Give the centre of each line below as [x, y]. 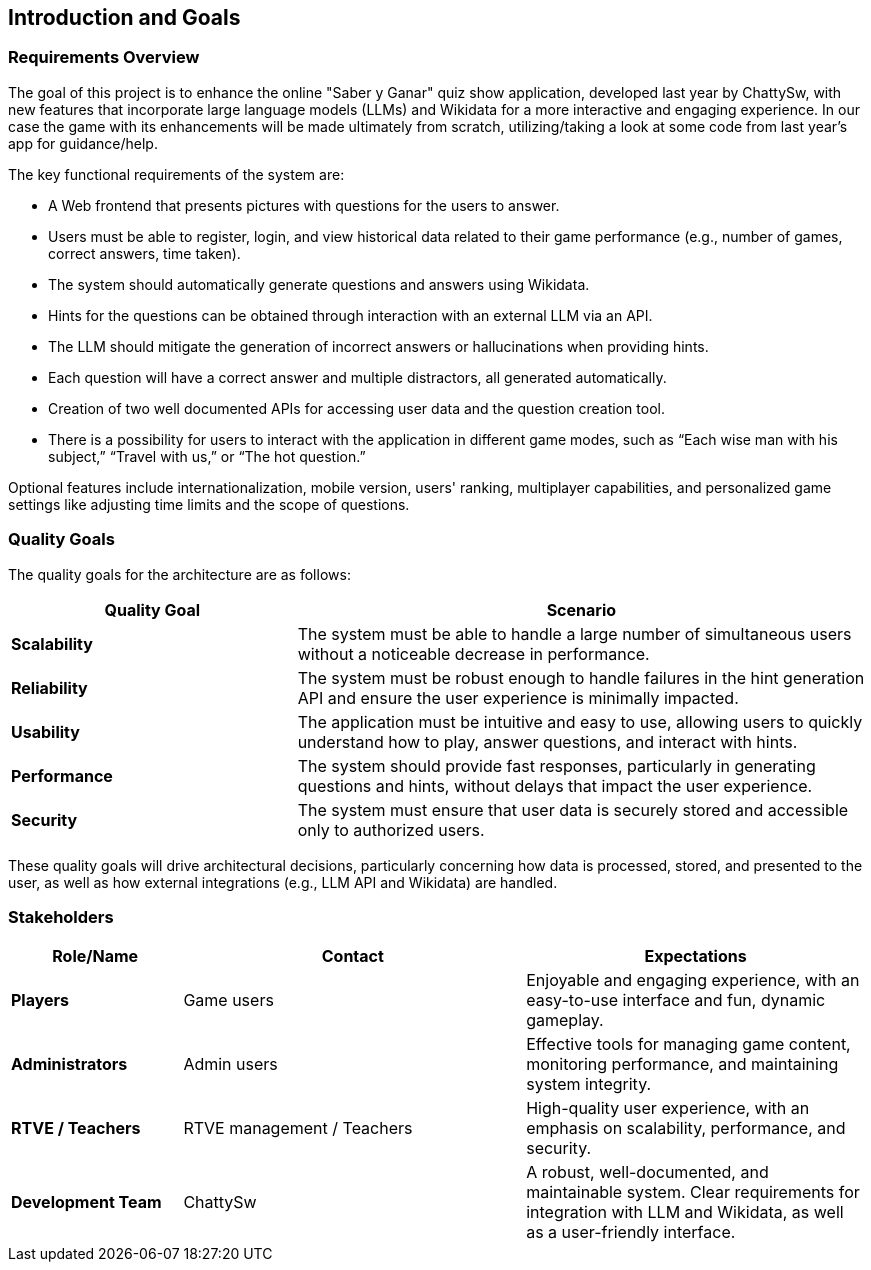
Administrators [69, 1064]
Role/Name [95, 956]
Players [40, 1000]
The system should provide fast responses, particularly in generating [556, 765]
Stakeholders [61, 916]
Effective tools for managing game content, [688, 1044]
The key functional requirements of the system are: [176, 174]
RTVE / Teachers [76, 1128]
